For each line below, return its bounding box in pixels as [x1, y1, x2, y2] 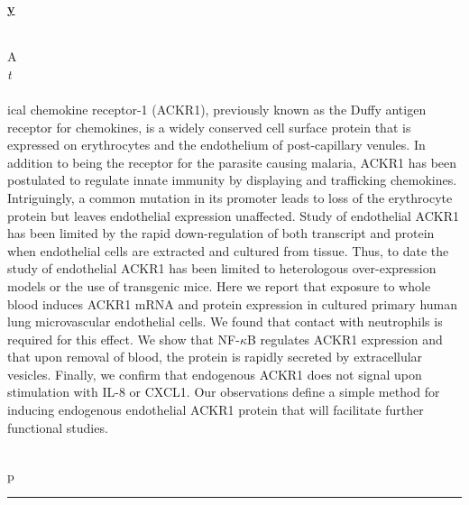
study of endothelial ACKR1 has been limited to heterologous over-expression [7, 259, 437, 278]
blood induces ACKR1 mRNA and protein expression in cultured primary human [7, 294, 458, 313]
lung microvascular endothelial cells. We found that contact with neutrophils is [7, 312, 443, 331]
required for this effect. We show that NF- [7, 329, 240, 348]
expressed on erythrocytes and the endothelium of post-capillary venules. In [7, 135, 426, 154]
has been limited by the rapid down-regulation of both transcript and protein [7, 224, 435, 243]
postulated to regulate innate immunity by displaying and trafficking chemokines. [7, 170, 457, 189]
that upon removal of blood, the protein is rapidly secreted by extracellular [7, 347, 423, 366]
